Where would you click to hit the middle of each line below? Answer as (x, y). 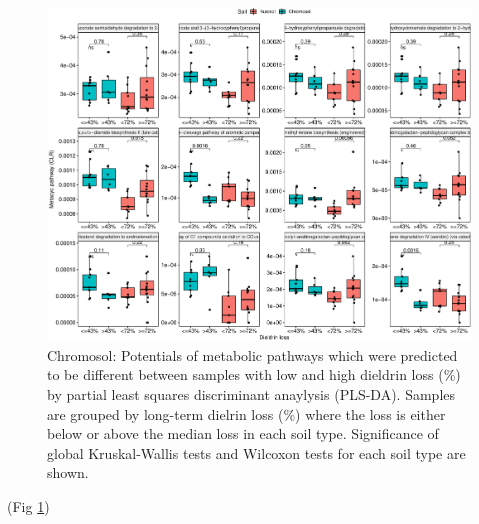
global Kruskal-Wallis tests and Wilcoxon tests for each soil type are (256, 452)
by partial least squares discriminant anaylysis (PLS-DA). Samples (251, 394)
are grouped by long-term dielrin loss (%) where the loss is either (246, 413)
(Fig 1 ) (28, 505)
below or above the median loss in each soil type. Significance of (243, 433)
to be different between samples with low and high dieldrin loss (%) (254, 374)
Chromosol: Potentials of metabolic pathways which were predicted (252, 354)
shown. (68, 472)
